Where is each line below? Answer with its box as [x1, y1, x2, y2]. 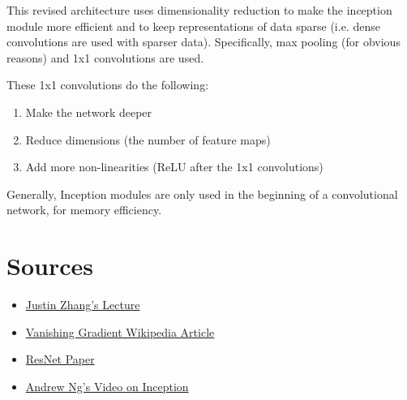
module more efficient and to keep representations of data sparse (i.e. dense [6, 17, 380, 34]
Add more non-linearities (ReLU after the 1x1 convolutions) [25, 158, 323, 175]
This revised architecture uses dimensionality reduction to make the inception [6, 2, 392, 18]
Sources [6, 249, 93, 282]
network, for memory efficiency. [6, 201, 162, 218]
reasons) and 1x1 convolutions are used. [6, 49, 204, 66]
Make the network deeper [25, 103, 152, 120]
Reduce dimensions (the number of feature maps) [25, 131, 271, 148]
